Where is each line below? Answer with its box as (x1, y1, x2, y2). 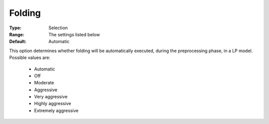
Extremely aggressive (34, 107, 79, 114)
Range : (9, 31, 24, 37)
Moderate (34, 80, 54, 86)
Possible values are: (9, 55, 51, 61)
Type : (9, 25, 22, 31)
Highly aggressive (34, 101, 72, 107)
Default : (9, 39, 27, 45)
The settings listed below (48, 31, 100, 37)
